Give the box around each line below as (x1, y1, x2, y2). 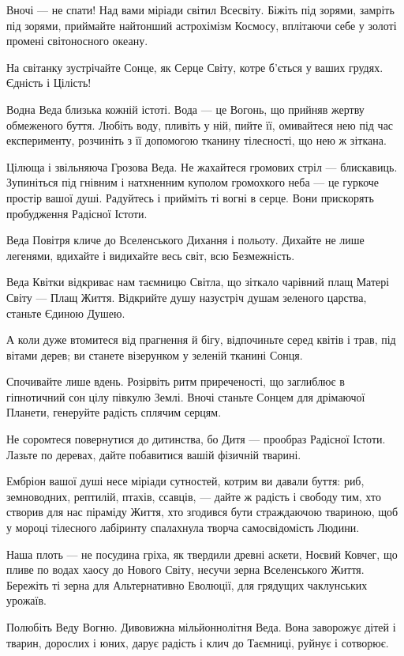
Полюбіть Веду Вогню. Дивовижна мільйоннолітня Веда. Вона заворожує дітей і (6, 619, 396, 635)
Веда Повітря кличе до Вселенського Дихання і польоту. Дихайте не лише (6, 232, 365, 248)
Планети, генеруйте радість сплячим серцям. (6, 404, 222, 420)
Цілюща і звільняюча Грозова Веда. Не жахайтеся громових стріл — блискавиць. (6, 158, 398, 175)
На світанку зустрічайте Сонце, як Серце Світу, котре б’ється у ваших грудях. (6, 58, 383, 75)
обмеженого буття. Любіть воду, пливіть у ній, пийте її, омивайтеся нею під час (6, 116, 394, 133)
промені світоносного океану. (6, 32, 148, 49)
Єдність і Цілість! (6, 74, 92, 91)
